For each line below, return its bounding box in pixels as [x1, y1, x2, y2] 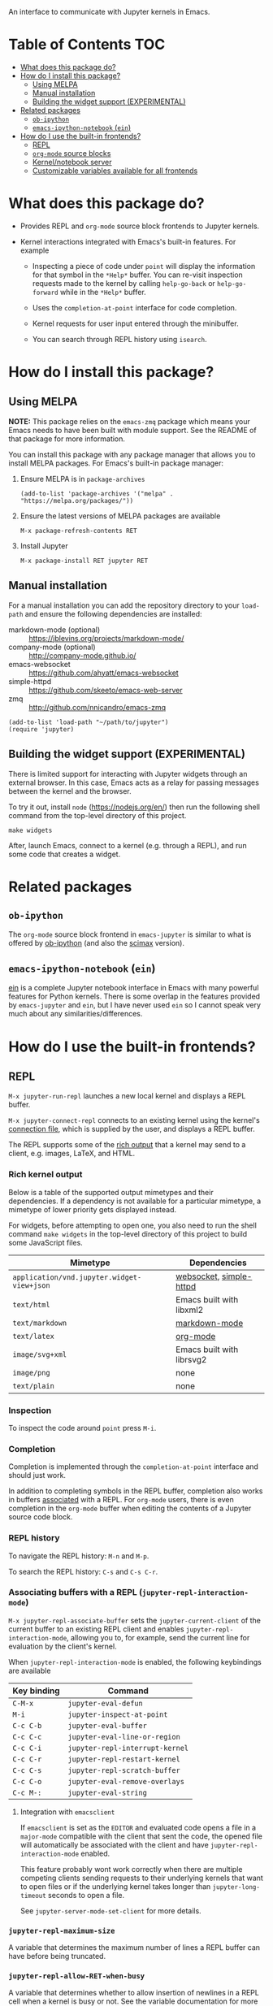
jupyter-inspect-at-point [67, 1709, 168, 1719]
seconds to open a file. [47, 1890, 125, 1900]
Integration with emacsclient [19, 1807, 115, 1817]
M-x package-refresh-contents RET [19, 526, 137, 535]
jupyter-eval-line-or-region [67, 1732, 180, 1741]
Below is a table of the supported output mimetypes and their [8, 1187, 214, 1197]
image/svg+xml [12, 1350, 67, 1359]
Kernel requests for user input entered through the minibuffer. [32, 318, 239, 328]
